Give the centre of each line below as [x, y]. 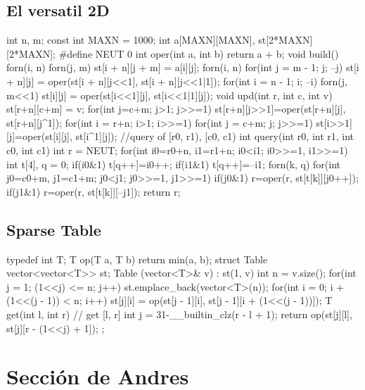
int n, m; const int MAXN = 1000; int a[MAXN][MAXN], [131, 40]
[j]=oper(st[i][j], [39, 136]
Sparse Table [54, 229]
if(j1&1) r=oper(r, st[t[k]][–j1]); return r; [94, 191]
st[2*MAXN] [286, 40]
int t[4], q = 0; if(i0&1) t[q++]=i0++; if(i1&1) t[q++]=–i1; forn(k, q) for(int [174, 164]
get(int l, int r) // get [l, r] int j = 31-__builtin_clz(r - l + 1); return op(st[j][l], [179, 314]
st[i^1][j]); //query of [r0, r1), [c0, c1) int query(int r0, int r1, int [215, 136]
